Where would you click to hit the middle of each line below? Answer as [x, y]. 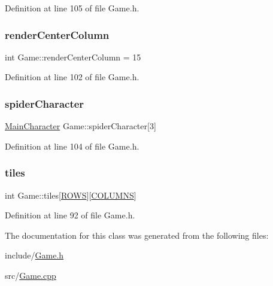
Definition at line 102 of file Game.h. [72, 77]
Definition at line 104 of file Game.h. [72, 146]
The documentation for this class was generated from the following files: [137, 235]
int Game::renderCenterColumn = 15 [73, 57]
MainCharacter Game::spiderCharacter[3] [81, 126]
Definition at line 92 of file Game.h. [70, 215]
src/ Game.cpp [31, 275]
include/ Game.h [34, 255]
